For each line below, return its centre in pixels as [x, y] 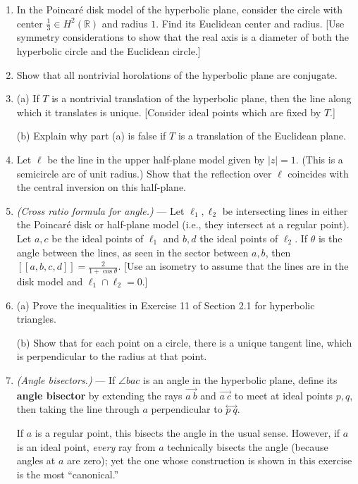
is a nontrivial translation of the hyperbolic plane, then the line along [202, 98]
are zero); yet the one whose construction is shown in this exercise [210, 460]
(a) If [28, 98]
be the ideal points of [98, 238]
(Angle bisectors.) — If [66, 379]
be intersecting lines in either [285, 210]
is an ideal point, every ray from [86, 446]
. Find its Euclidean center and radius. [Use [250, 23]
